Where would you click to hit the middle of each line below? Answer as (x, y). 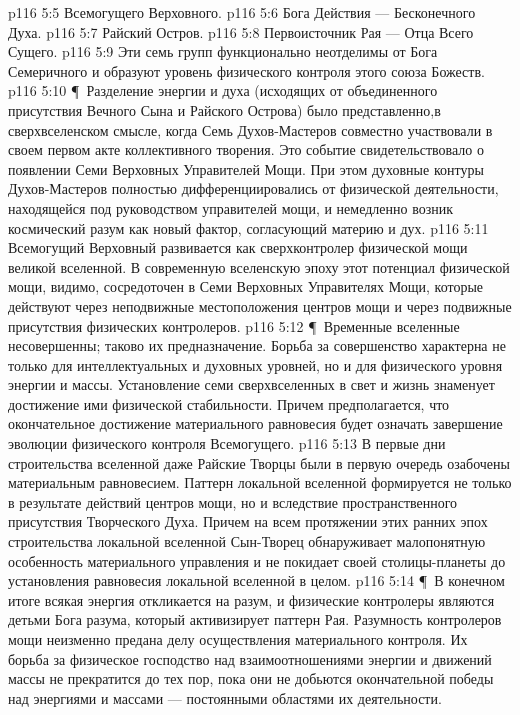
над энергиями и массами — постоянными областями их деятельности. (225, 697)
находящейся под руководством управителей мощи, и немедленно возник (230, 207)
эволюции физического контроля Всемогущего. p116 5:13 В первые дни (227, 443)
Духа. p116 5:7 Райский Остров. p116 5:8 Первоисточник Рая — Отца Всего (241, 31)
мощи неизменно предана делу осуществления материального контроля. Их (238, 639)
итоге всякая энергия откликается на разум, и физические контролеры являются (251, 599)
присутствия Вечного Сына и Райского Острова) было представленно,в (224, 109)
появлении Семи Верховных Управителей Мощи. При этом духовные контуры (246, 168)
